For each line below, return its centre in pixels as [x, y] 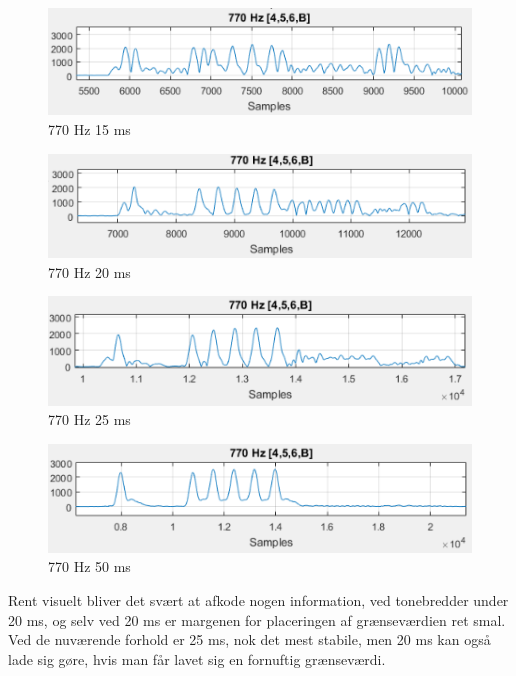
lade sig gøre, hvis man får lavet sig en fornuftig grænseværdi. [197, 658]
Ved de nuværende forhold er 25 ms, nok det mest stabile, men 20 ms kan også [249, 639]
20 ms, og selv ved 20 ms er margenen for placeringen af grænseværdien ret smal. [257, 619]
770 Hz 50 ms [89, 566]
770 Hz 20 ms [89, 271]
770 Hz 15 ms [89, 128]
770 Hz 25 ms [89, 419]
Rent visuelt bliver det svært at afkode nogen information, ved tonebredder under [258, 600]
